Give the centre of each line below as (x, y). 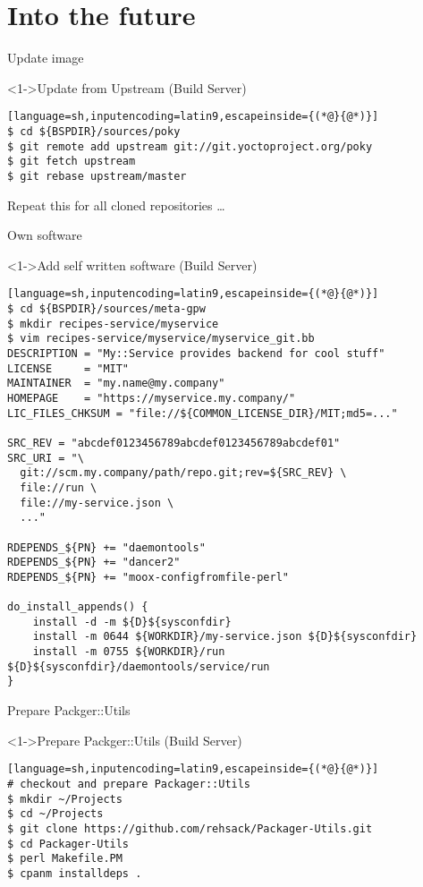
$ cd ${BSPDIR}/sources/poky (94, 131)
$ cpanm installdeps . (75, 873)
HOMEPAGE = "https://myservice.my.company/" (152, 398)
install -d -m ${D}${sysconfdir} (132, 622)
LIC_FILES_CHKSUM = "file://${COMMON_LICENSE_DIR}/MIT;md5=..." (203, 413)
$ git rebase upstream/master (97, 176)
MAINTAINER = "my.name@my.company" (116, 384)
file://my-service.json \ (97, 503)
